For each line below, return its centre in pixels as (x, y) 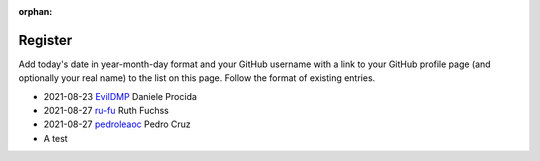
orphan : (35, 11)
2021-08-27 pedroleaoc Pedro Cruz (117, 124)
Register (45, 40)
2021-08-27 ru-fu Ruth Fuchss (106, 111)
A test (56, 138)
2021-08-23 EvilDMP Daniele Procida (120, 96)
